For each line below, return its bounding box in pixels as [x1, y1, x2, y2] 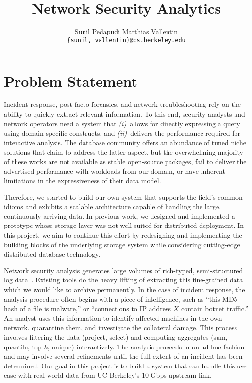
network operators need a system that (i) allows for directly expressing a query [4, 118, 240, 128]
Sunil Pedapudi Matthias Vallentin [74, 26, 178, 36]
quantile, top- [4, 341, 44, 351]
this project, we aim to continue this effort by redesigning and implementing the [4, 230, 242, 240]
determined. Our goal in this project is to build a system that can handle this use [4, 360, 247, 370]
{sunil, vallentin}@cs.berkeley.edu [67, 36, 185, 44]
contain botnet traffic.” [181, 303, 249, 313]
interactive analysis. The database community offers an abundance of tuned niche [4, 137, 246, 147]
